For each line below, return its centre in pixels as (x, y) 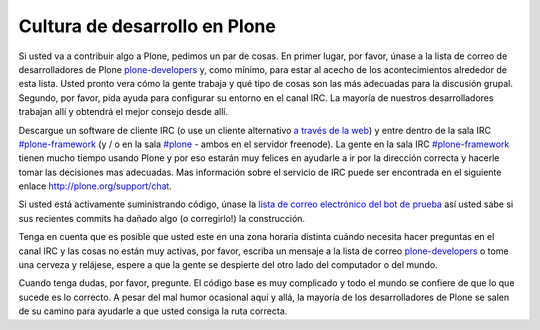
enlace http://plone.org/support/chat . (95, 186)
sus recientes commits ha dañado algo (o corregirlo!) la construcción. (161, 218)
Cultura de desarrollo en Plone (147, 26)
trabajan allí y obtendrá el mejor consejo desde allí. (123, 112)
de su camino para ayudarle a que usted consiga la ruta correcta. (153, 311)
